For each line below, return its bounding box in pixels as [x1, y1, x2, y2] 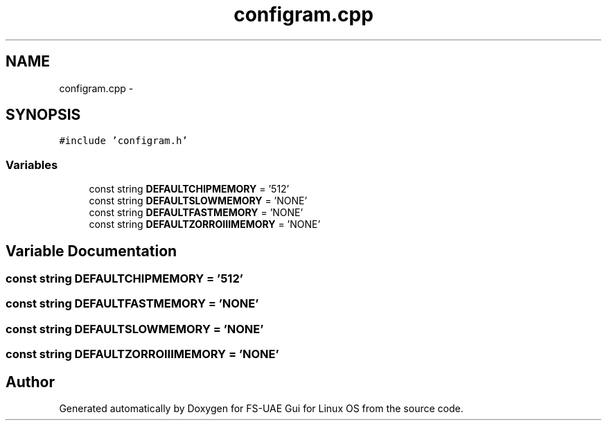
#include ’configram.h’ [59, 135, 188, 147]
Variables [6, 157, 58, 172]
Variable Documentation [6, 242, 177, 260]
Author [6, 373, 55, 391]
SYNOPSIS [6, 106, 81, 124]
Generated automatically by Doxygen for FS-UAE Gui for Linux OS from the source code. [59, 402, 464, 414]
